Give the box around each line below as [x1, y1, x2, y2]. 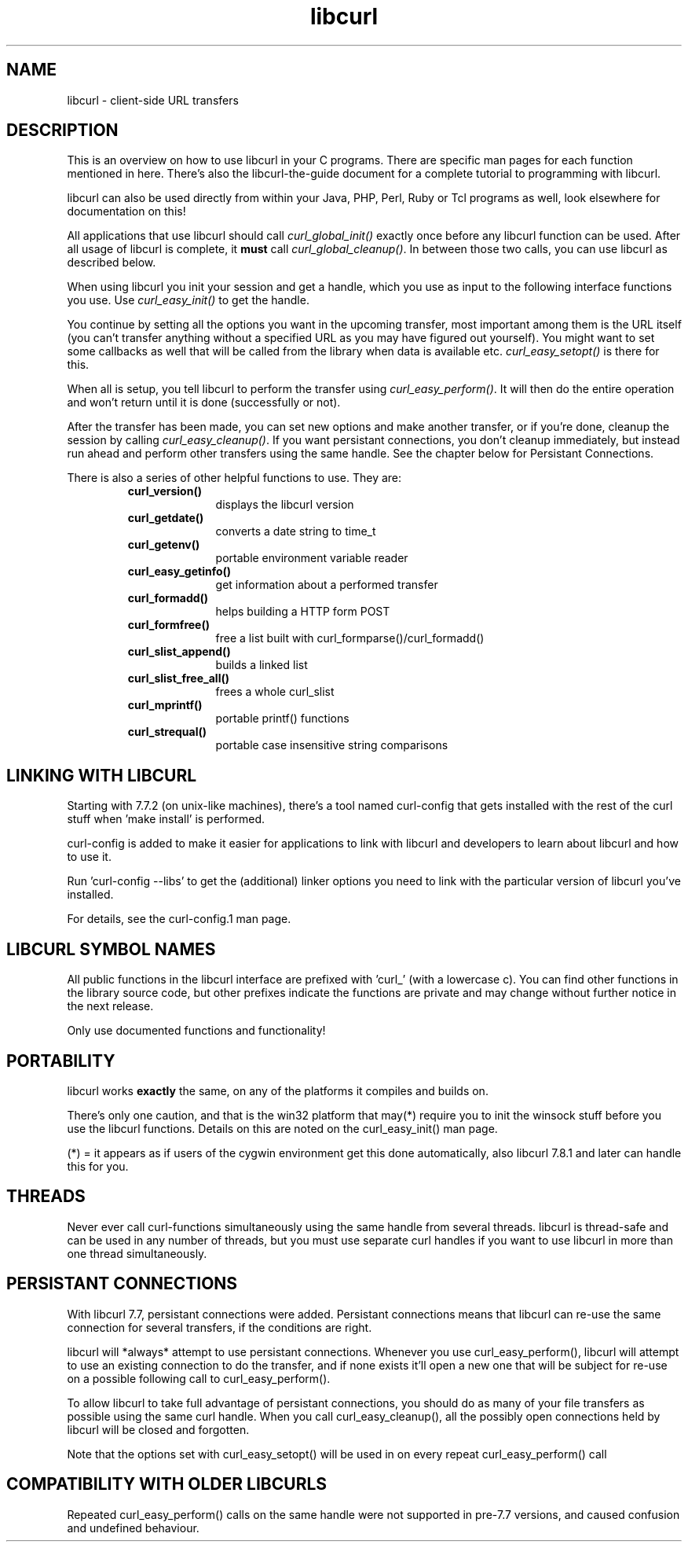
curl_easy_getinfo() [127, 564, 232, 579]
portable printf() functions [215, 711, 349, 726]
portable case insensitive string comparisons [215, 738, 448, 752]
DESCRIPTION [6, 120, 119, 141]
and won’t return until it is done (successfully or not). [67, 395, 341, 410]
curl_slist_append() [127, 645, 231, 659]
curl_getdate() [127, 511, 204, 525]
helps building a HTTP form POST [215, 605, 390, 619]
